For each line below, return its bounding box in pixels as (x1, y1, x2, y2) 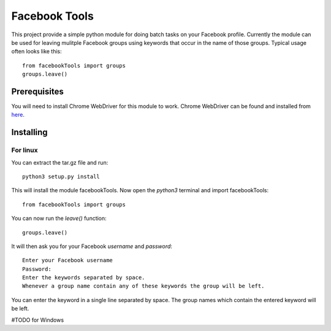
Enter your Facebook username (22, 257, 113, 264)
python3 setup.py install (22, 173, 101, 180)
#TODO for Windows (11, 316, 64, 324)
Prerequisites (11, 86, 64, 96)
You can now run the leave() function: (11, 215, 107, 222)
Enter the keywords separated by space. (22, 274, 145, 281)
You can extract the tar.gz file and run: (11, 158, 108, 166)
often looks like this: (11, 48, 63, 55)
